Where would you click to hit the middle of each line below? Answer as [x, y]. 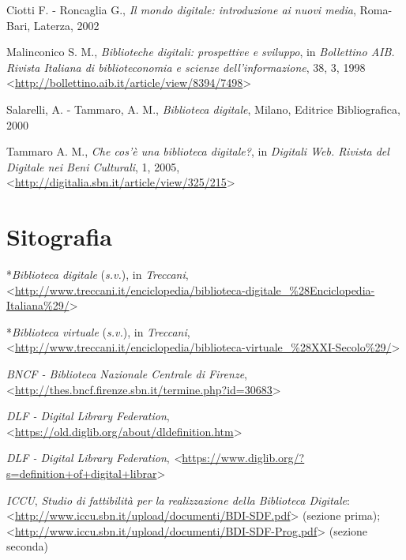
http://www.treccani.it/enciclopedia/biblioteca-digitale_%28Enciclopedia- [195, 289]
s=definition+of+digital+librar [82, 473]
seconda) [27, 546]
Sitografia [60, 237]
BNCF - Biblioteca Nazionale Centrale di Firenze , [127, 374]
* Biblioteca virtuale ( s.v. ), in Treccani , [98, 331]
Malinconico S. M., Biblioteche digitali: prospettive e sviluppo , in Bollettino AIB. [201, 52]
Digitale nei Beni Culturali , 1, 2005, [93, 166]
